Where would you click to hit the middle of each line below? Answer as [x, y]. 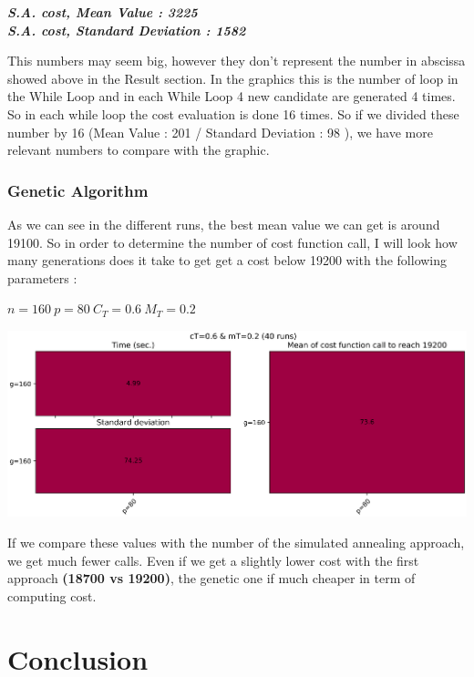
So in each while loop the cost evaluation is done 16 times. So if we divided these [233, 113]
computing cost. [52, 595]
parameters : [42, 277]
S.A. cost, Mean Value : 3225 [103, 12]
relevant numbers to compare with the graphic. [139, 150]
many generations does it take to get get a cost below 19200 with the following [227, 260]
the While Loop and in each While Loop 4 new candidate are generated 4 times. [232, 96]
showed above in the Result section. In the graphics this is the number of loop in [233, 78]
